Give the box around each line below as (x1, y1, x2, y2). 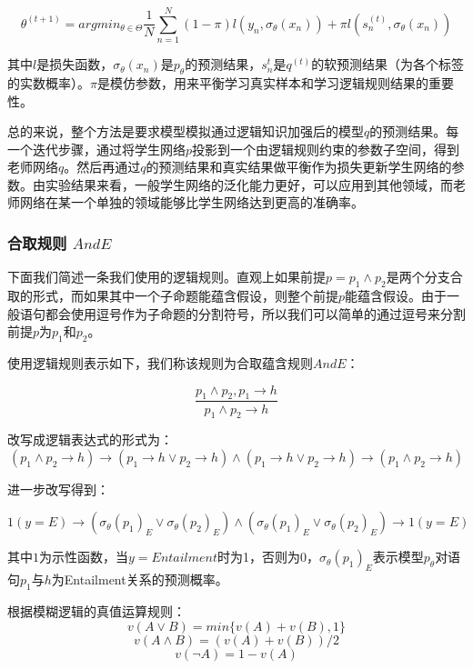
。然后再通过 (64, 157, 141, 176)
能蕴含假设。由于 (345, 286, 448, 305)
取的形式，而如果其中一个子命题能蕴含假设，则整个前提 (7, 286, 338, 305)
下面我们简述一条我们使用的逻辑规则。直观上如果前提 (7, 267, 326, 286)
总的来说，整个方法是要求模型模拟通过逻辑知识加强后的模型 (7, 122, 364, 141)
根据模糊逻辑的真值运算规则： (7, 602, 186, 621)
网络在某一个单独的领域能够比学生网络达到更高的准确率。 (19, 193, 364, 212)
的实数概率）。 (7, 73, 90, 92)
